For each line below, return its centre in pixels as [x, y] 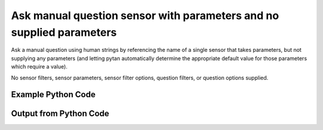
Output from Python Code [60, 114]
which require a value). [39, 67]
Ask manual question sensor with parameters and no [145, 16]
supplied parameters [64, 32]
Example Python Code [53, 95]
